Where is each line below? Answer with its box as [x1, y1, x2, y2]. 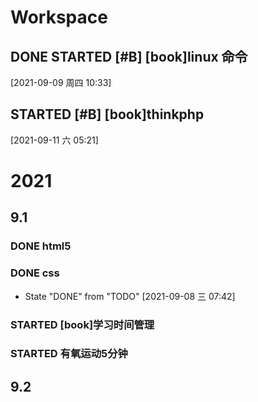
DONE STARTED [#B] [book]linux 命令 [10, 48, 248, 65]
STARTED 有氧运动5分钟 [10, 347, 128, 361]
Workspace [10, 6, 108, 29]
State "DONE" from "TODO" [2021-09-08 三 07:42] [24, 290, 236, 302]
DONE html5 [10, 239, 72, 253]
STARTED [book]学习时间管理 [10, 317, 155, 331]
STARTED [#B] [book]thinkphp [10, 106, 205, 123]
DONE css [10, 266, 60, 280]
